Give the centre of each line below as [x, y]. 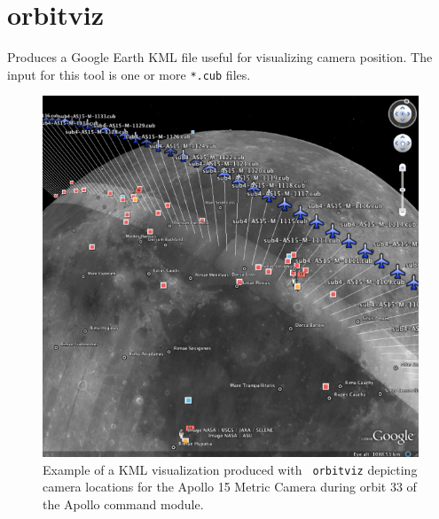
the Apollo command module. [123, 504]
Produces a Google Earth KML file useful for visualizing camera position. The [220, 57]
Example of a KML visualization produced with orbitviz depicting [230, 469]
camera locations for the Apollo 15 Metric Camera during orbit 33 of [230, 487]
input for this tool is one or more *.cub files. [129, 74]
